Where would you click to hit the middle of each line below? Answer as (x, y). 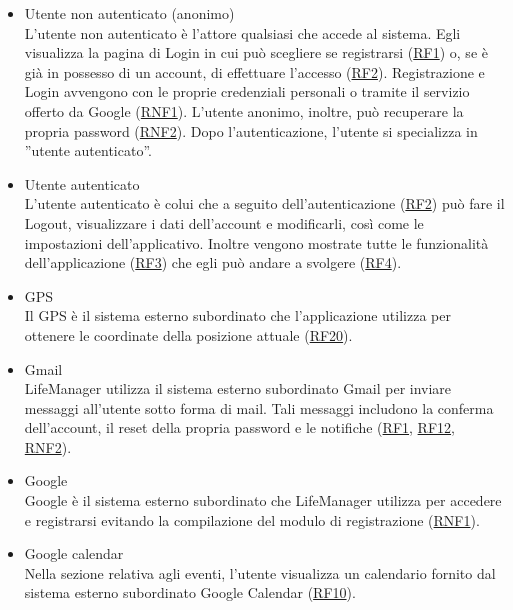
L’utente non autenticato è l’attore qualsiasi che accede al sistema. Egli (242, 32)
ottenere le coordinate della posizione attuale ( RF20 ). (188, 334)
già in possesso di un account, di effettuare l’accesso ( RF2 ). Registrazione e (254, 71)
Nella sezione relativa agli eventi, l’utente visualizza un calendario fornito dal (260, 572)
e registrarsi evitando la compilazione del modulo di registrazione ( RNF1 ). (252, 519)
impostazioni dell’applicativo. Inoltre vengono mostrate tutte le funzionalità (256, 242)
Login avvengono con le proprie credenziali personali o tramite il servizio (247, 91)
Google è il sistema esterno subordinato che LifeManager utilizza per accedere (263, 500)
